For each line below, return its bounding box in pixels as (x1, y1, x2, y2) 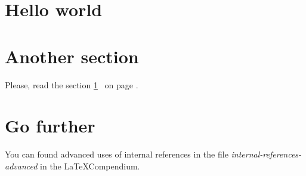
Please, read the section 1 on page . (5, 78, 138, 91)
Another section (5, 44, 139, 68)
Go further (5, 113, 95, 138)
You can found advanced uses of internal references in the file (5, 148, 228, 160)
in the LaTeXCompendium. (40, 159, 140, 172)
